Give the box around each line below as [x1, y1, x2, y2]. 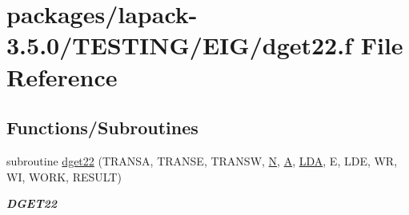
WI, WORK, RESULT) [6, 168, 122, 185]
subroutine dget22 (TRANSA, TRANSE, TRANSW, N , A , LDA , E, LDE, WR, [6, 152, 398, 169]
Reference [6, 60, 118, 93]
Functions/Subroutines [6, 115, 198, 140]
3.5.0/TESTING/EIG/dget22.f [6, 29, 352, 62]
